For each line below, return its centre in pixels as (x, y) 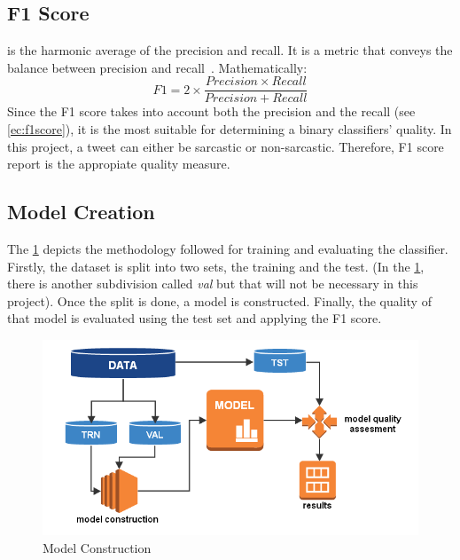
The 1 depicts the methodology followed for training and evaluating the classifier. (228, 249)
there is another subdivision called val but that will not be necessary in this (213, 284)
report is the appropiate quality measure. (119, 164)
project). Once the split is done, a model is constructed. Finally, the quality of (219, 300)
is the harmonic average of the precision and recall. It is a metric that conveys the (230, 50)
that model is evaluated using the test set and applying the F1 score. (195, 318)
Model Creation (81, 212)
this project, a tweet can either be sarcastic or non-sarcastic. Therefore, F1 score (226, 146)
